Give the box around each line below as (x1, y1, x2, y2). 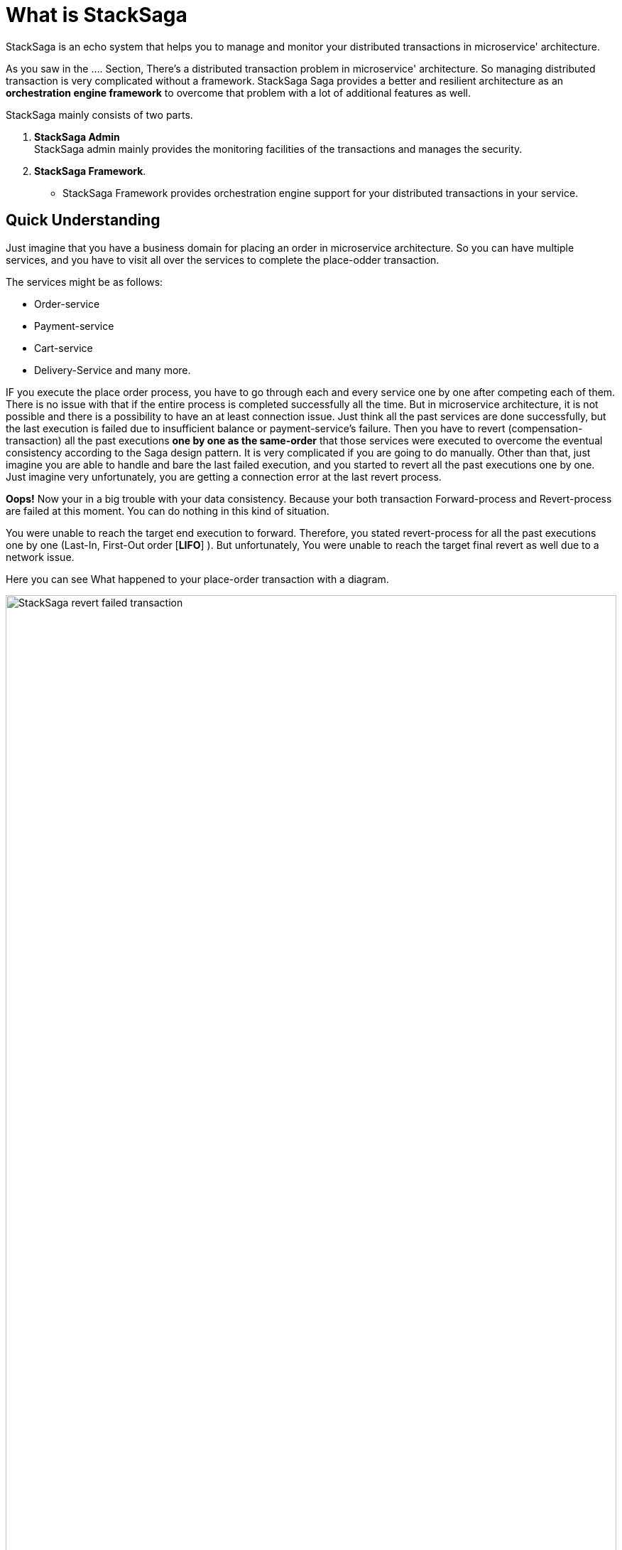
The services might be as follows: (6, 275, 163, 288)
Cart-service (34, 341, 93, 354)
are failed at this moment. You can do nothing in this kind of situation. (6, 504, 329, 517)
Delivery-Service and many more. (34, 363, 191, 376)
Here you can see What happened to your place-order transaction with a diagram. (6, 572, 389, 585)
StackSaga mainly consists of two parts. (6, 108, 193, 121)
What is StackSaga (6, 3, 187, 27)
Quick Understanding (6, 211, 160, 230)
